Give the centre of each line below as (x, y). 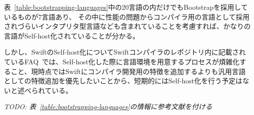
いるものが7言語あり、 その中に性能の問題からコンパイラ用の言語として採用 (127, 16)
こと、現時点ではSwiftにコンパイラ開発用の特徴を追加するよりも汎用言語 (128, 71)
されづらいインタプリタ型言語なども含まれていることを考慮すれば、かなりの (127, 26)
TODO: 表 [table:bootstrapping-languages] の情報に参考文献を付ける (108, 106)
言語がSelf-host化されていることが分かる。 (72, 35)
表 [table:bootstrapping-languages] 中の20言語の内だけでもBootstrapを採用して (126, 7)
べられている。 (48, 90)
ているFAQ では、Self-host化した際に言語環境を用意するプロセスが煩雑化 (122, 61)
